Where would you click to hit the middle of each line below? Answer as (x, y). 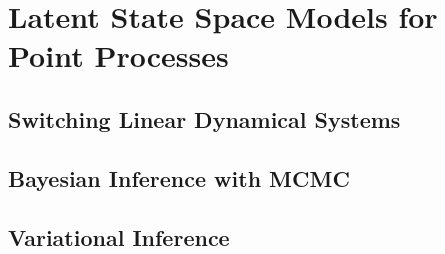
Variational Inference (119, 236)
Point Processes (118, 55)
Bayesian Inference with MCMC (179, 177)
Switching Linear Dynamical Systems (204, 118)
